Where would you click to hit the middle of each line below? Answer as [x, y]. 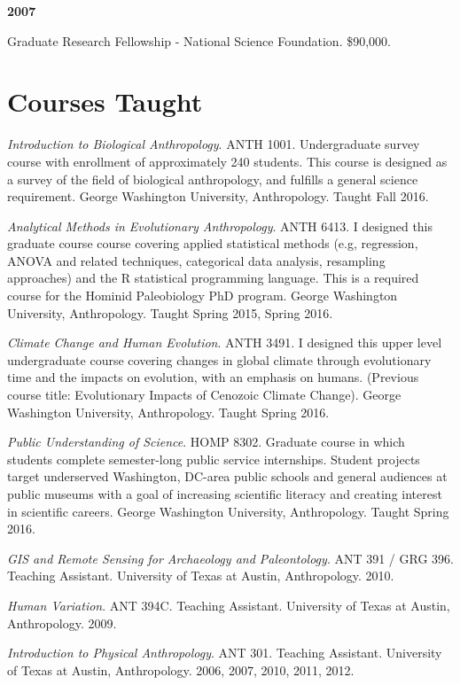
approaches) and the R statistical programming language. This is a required [213, 278]
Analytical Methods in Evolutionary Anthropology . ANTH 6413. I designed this [220, 226]
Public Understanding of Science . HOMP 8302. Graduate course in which [206, 442]
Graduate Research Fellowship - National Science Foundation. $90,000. [199, 40]
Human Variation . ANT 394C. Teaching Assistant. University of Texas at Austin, [229, 605]
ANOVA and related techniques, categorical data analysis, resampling [196, 260]
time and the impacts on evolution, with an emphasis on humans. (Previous [213, 377]
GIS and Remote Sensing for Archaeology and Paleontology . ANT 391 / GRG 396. [230, 558]
